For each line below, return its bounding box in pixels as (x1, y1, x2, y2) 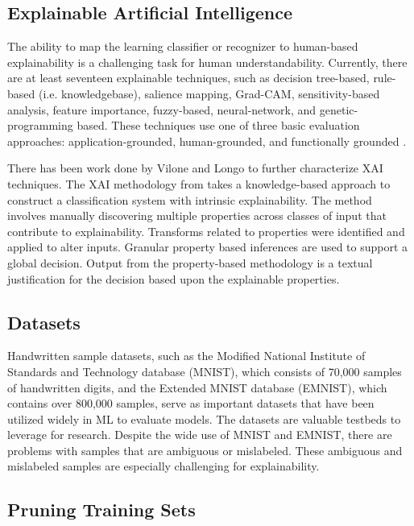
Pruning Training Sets (7, 497, 196, 522)
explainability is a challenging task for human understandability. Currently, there (7, 53, 408, 70)
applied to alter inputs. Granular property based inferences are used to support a (7, 238, 408, 255)
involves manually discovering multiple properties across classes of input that (7, 207, 387, 224)
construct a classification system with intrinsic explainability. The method (7, 191, 372, 208)
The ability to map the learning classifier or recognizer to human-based (7, 38, 358, 55)
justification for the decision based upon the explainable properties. (7, 270, 340, 287)
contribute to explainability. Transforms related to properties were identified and (7, 222, 405, 239)
